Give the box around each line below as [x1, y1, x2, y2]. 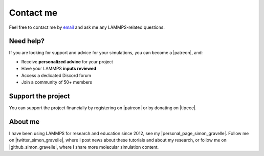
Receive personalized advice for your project [21, 58, 113, 64]
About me [9, 117, 40, 126]
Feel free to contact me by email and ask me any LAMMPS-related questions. [9, 24, 165, 30]
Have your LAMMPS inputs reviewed [21, 66, 96, 72]
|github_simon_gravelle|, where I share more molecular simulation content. [9, 144, 159, 150]
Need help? [9, 37, 45, 45]
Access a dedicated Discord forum [21, 72, 91, 78]
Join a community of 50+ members [21, 79, 92, 85]
